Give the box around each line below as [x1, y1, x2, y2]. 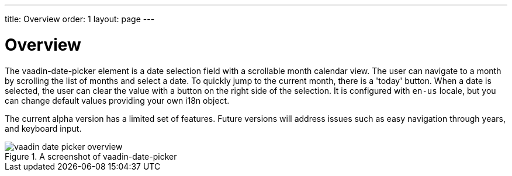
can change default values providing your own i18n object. [5, 95, 230, 105]
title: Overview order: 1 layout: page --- [5, 14, 155, 24]
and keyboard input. [5, 123, 82, 133]
